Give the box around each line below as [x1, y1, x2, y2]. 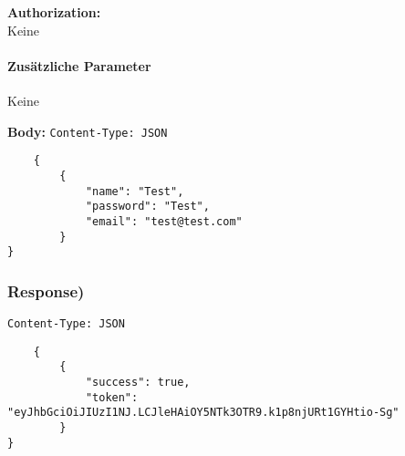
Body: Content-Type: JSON [7, 121, 168, 140]
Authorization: [7, 3, 101, 21]
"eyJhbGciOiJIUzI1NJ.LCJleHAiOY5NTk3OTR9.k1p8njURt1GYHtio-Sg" [7, 406, 400, 420]
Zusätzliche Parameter [7, 56, 151, 75]
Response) [7, 279, 85, 302]
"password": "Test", [85, 200, 210, 213]
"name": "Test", [85, 184, 184, 198]
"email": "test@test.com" [85, 214, 243, 228]
